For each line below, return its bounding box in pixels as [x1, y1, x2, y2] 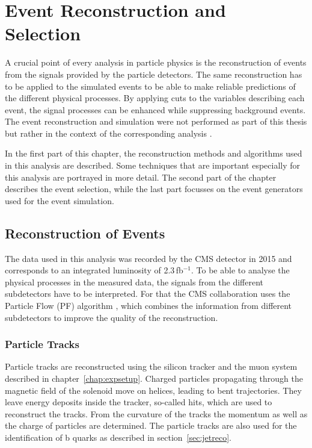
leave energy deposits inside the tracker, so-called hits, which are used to [5, 396, 272, 408]
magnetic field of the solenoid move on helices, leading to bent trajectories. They [5, 384, 302, 396]
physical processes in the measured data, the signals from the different [5, 275, 263, 288]
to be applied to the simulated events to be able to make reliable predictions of [5, 79, 296, 92]
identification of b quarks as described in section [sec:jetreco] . [5, 431, 231, 443]
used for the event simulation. [5, 194, 114, 207]
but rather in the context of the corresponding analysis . [5, 126, 212, 139]
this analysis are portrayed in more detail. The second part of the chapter [5, 170, 277, 183]
